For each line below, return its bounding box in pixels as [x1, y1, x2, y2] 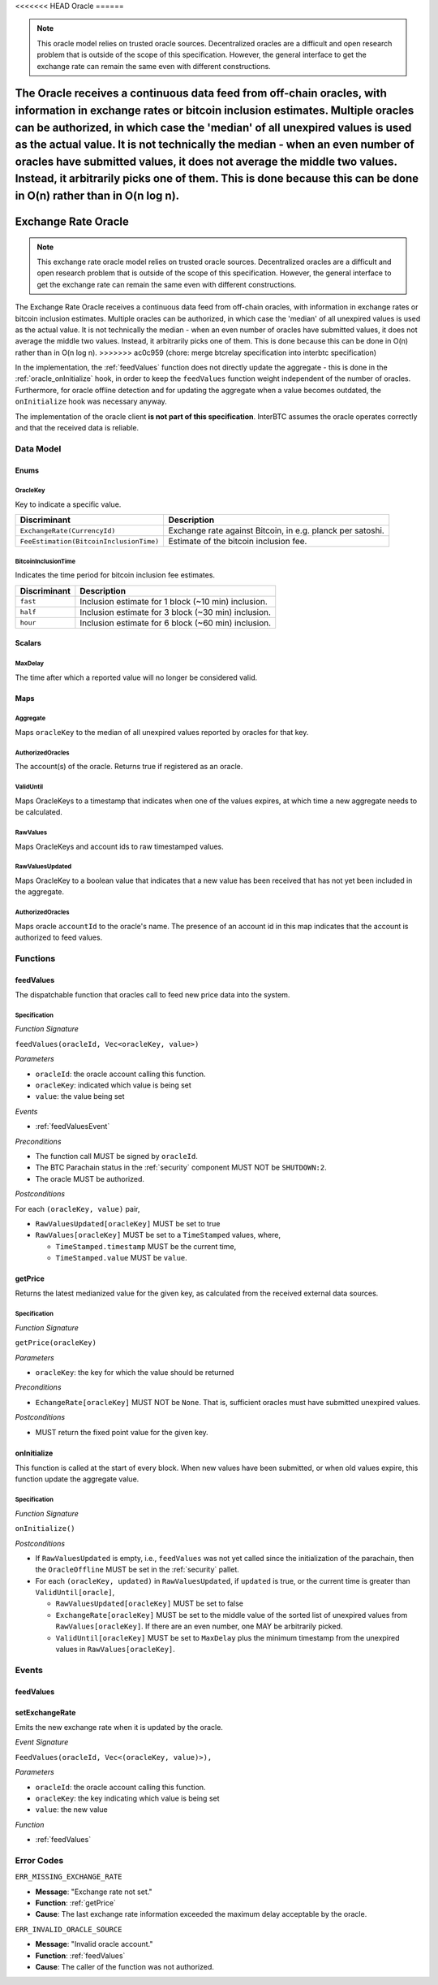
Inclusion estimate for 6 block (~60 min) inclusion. [79, 617, 272, 629]
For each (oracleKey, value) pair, [15, 1204, 140, 1213]
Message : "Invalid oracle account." [35, 1940, 153, 1949]
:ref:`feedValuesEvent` [35, 1122, 110, 1131]
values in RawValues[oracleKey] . [55, 1645, 176, 1654]
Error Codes [15, 1854, 64, 1866]
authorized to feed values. [15, 932, 103, 942]
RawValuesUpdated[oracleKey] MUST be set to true [35, 1218, 221, 1228]
